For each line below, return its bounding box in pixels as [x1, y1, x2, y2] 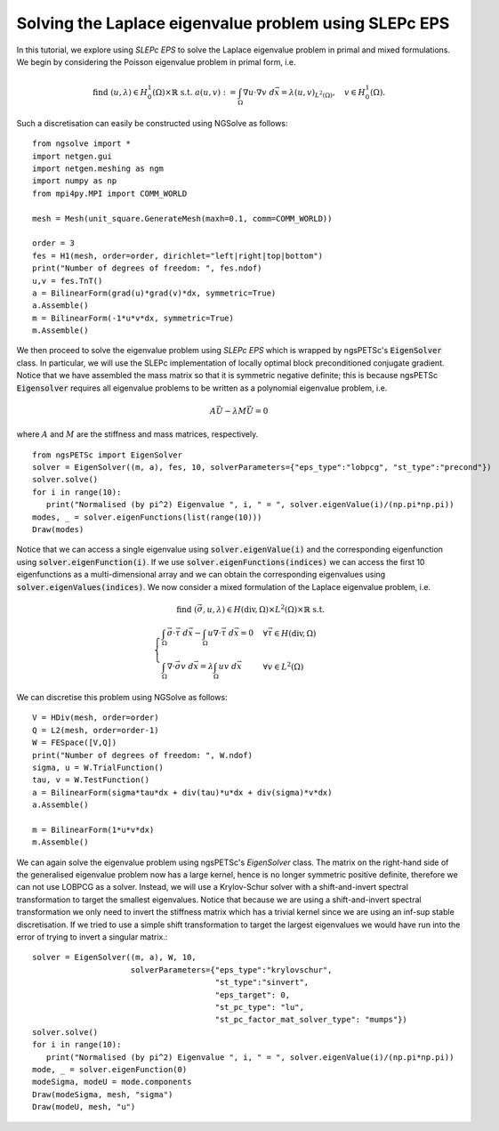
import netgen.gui [32, 151, 113, 161]
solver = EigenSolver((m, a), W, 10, [32, 952, 197, 963]
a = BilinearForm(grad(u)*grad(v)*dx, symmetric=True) [32, 287, 277, 298]
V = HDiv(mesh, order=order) [32, 713, 159, 723]
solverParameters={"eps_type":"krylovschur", [130, 965, 333, 974]
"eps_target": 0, [214, 990, 291, 1000]
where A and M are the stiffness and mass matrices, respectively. [16, 429, 259, 440]
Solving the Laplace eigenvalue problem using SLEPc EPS [16, 13, 450, 33]
